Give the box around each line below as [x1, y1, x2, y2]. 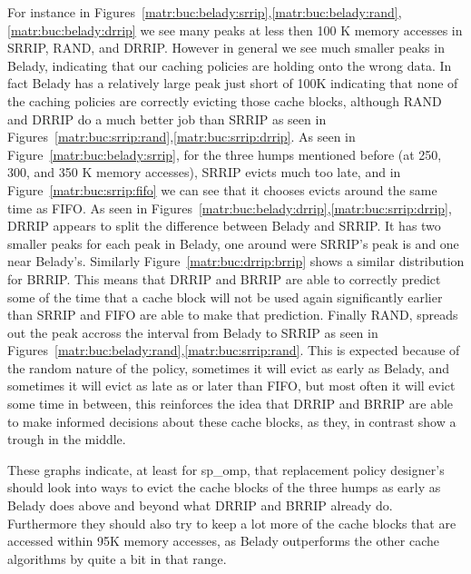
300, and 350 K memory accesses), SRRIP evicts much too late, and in [7, 163, 401, 182]
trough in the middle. [7, 430, 126, 449]
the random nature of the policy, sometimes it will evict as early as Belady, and [7, 358, 450, 377]
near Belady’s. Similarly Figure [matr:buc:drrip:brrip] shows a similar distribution [7, 252, 465, 271]
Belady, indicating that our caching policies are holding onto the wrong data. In [7, 55, 452, 74]
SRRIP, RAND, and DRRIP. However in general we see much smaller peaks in [7, 38, 445, 57]
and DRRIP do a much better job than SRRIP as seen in [7, 109, 327, 128]
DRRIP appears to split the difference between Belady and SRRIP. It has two [7, 216, 441, 235]
